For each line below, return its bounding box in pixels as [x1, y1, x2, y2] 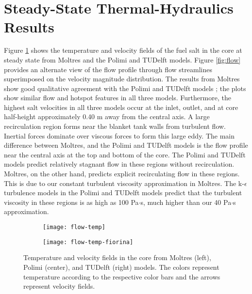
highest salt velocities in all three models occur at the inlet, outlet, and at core [4, 102, 238, 112]
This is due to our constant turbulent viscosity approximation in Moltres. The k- [4, 178, 244, 188]
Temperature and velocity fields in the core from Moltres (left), [23, 252, 211, 263]
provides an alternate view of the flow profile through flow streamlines [4, 64, 212, 74]
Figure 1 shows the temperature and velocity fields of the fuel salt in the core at [4, 45, 242, 55]
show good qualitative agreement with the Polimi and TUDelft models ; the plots [4, 83, 246, 93]
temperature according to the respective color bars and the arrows [23, 271, 220, 281]
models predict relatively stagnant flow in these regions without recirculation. [4, 159, 235, 169]
